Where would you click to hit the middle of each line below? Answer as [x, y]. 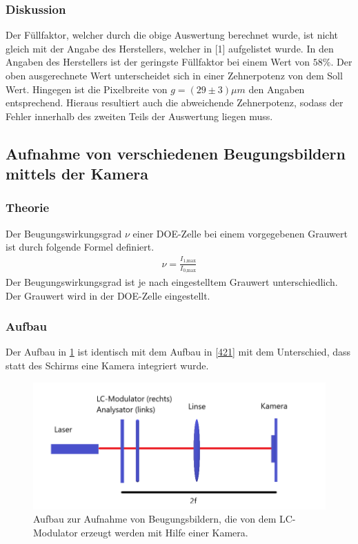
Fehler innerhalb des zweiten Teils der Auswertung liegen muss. [139, 116]
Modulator [56, 532]
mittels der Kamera [77, 174]
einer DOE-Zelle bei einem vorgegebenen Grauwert [240, 233]
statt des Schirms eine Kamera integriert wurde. [107, 365]
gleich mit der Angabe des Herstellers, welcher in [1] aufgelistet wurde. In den [170, 48]
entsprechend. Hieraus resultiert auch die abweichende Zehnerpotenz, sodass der [175, 103]
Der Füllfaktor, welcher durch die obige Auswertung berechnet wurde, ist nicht [172, 35]
